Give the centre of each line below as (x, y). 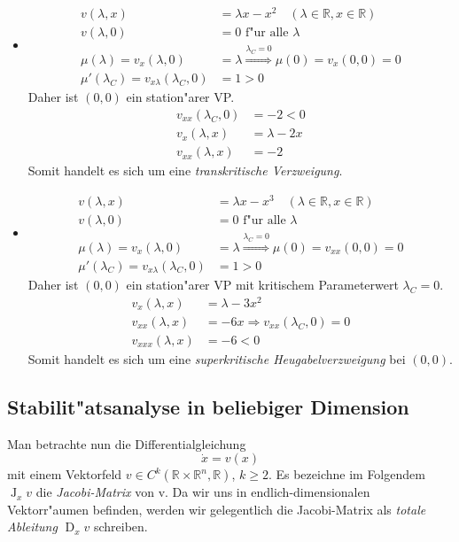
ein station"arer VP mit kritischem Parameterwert (262, 285)
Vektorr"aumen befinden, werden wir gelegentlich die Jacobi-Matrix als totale (217, 509)
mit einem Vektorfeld (65, 474)
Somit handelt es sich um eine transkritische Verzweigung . (185, 170)
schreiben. (121, 527)
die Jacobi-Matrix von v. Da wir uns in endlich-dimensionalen (203, 492)
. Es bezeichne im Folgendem (346, 474)
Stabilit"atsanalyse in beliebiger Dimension (208, 406)
